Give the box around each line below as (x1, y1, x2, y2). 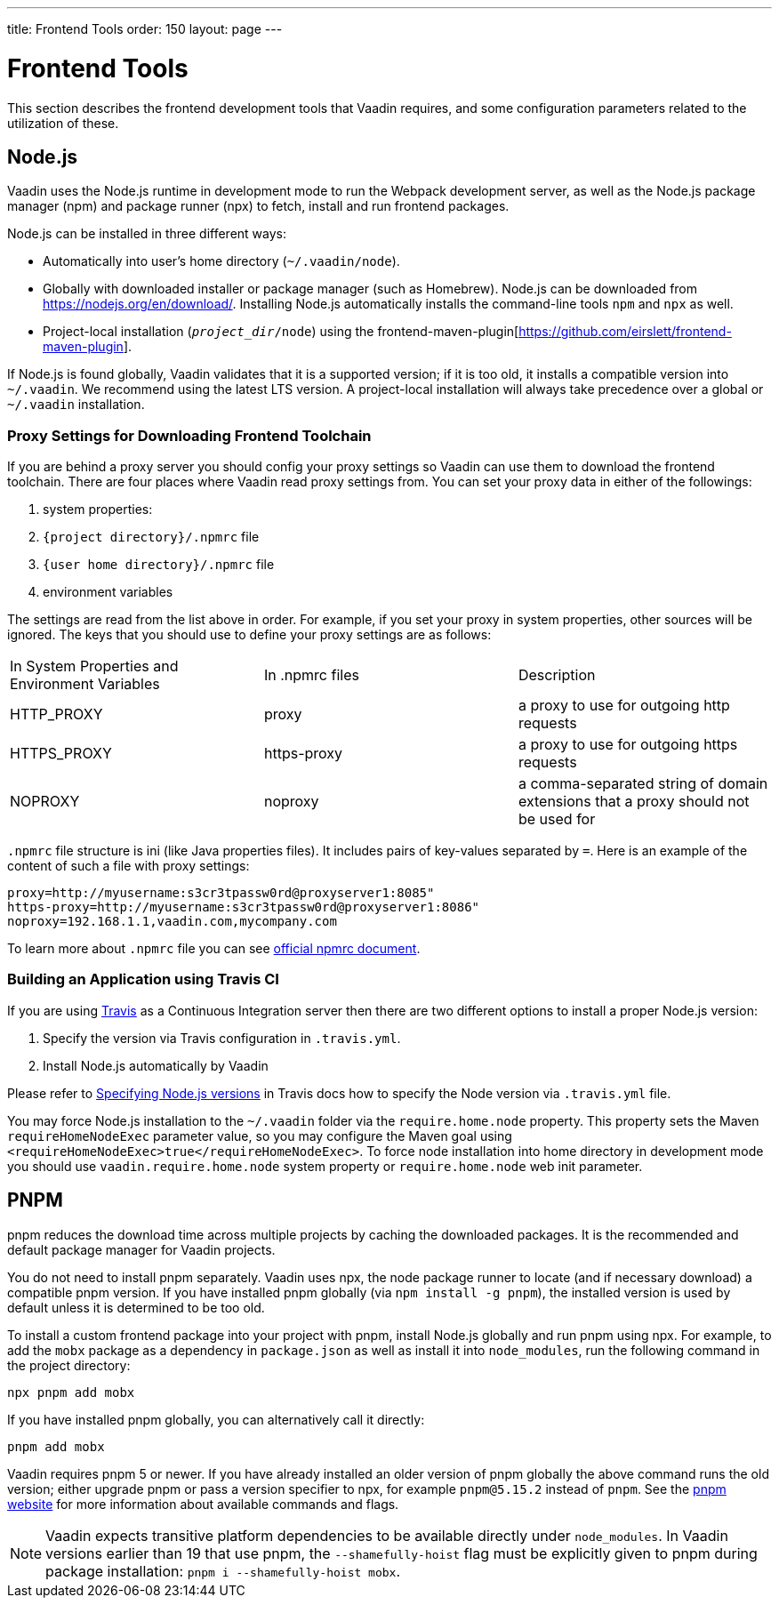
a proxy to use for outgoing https (518, 735, 738, 754)
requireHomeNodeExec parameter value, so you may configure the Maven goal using (7, 1128, 512, 1144)
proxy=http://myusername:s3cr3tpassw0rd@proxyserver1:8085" (7, 886, 435, 901)
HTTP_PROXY (10, 705, 103, 724)
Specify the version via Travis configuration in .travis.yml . (43, 1030, 401, 1046)
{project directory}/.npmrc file (43, 529, 260, 545)
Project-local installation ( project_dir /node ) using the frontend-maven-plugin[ (43, 324, 519, 340)
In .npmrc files (263, 666, 359, 685)
